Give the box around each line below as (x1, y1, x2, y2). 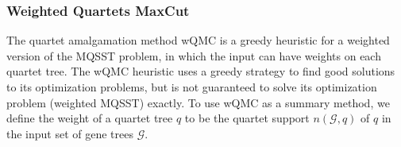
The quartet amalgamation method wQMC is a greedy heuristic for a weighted (6, 32, 390, 48)
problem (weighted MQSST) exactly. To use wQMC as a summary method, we (6, 94, 390, 110)
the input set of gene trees (6, 125, 134, 141)
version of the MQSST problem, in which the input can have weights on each (6, 47, 381, 64)
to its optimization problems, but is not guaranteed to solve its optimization (6, 79, 377, 95)
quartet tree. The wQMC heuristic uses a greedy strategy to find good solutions (6, 63, 395, 79)
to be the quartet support (184, 110, 310, 126)
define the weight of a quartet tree (6, 110, 173, 126)
